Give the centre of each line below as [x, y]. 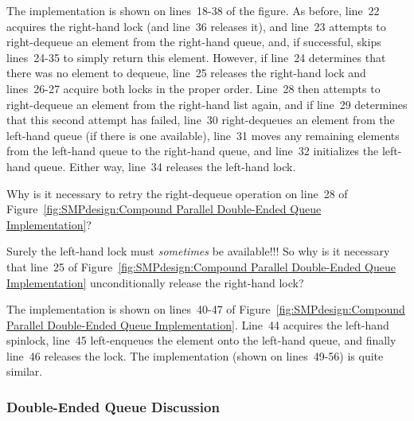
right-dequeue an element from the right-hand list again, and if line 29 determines [207, 104]
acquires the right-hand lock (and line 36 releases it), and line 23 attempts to [196, 26]
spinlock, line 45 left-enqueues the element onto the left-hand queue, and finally [201, 340]
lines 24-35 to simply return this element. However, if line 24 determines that [196, 57]
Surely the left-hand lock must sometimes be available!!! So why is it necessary [198, 251]
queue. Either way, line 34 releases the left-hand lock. [165, 166]
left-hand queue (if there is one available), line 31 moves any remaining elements [203, 135]
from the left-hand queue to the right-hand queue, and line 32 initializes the [193, 151]
